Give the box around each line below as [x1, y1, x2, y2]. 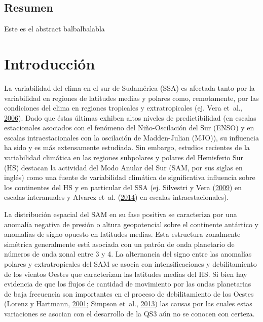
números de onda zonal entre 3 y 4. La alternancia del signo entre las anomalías [4, 248, 252, 259]
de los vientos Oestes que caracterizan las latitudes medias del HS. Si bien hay [4, 268, 247, 279]
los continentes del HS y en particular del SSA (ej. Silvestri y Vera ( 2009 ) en [4, 182, 242, 192]
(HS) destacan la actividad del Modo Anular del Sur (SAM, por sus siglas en [4, 162, 243, 172]
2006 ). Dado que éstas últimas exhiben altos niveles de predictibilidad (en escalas [4, 112, 256, 123]
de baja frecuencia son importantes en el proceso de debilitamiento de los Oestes [4, 288, 254, 299]
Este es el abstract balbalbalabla [4, 23, 105, 34]
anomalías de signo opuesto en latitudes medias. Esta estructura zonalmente [4, 229, 241, 239]
